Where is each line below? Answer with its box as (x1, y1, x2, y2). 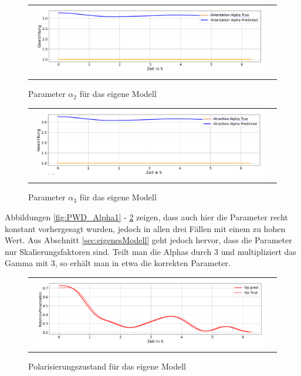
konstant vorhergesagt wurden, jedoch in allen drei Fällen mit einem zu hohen (5, 222, 286, 234)
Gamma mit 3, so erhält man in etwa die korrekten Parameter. (5, 257, 231, 269)
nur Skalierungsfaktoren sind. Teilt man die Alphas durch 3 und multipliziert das (5, 245, 296, 257)
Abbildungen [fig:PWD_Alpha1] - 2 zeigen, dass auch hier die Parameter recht (5, 210, 288, 223)
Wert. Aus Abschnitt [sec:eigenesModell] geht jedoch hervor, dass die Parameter (5, 234, 292, 246)
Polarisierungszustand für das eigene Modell (28, 360, 186, 372)
